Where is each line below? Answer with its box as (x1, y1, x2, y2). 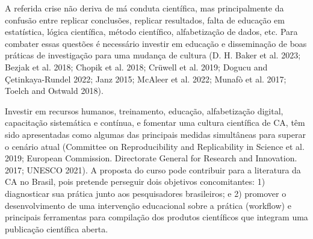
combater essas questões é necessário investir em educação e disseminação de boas (5, 37, 307, 49)
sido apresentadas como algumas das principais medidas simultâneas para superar (5, 128, 306, 140)
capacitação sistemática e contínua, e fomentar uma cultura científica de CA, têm (5, 116, 305, 129)
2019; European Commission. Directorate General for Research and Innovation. (5, 152, 297, 164)
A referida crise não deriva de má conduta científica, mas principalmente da (5, 2, 284, 14)
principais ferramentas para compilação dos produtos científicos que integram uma (5, 211, 308, 223)
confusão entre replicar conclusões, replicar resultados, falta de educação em (5, 13, 285, 26)
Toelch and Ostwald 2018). (5, 84, 104, 97)
